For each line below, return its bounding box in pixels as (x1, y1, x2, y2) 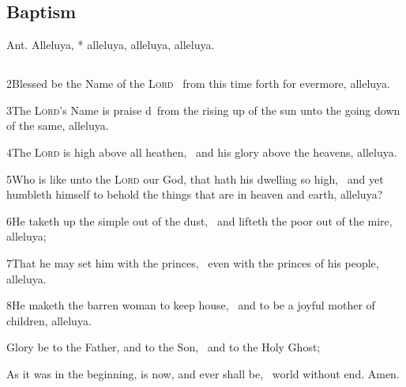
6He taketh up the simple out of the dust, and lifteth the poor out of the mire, (6, 212, 393, 229)
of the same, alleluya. (6, 117, 109, 134)
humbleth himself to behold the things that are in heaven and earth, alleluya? (6, 186, 383, 203)
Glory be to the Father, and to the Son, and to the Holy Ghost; (6, 339, 321, 355)
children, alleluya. (6, 312, 92, 328)
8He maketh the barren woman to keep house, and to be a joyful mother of (6, 297, 375, 313)
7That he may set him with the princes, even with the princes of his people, (6, 254, 379, 271)
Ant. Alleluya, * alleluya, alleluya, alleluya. (6, 36, 215, 53)
